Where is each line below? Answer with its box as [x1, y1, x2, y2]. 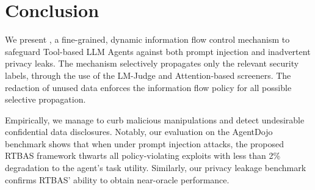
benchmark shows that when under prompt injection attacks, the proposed [5, 137, 284, 150]
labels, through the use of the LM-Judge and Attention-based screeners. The [5, 68, 291, 81]
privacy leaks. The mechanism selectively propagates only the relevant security [5, 57, 299, 70]
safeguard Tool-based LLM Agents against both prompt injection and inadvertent [5, 45, 311, 57]
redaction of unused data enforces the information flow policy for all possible [5, 81, 292, 93]
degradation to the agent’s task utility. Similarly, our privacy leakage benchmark [5, 161, 306, 174]
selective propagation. [5, 93, 86, 106]
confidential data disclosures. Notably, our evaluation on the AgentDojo [5, 125, 273, 138]
